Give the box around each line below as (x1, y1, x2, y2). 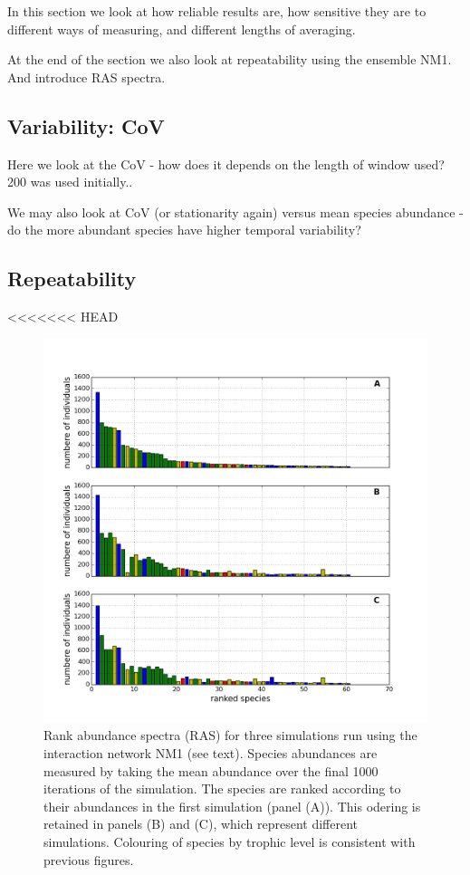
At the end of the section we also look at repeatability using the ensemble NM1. (7, 50, 452, 69)
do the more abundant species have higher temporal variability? (7, 220, 361, 239)
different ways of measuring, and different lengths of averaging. (7, 19, 356, 38)
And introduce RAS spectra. (7, 67, 166, 86)
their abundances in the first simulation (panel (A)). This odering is (43, 796, 421, 815)
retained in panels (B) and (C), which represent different (43, 814, 359, 833)
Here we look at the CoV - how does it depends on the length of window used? (7, 154, 445, 173)
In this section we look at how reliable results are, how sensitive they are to (7, 2, 427, 20)
